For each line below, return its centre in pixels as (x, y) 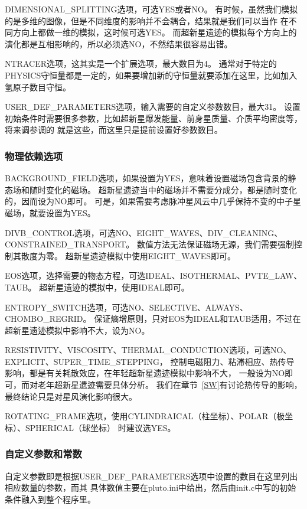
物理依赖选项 (34, 156)
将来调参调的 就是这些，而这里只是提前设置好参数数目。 (114, 130)
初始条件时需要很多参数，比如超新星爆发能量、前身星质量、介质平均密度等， (153, 118)
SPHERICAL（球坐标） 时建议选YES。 (100, 427)
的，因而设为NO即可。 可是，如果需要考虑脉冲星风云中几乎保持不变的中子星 (153, 201)
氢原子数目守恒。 (38, 87)
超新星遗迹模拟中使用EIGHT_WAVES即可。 (150, 255)
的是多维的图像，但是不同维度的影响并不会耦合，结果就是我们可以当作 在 (147, 20)
